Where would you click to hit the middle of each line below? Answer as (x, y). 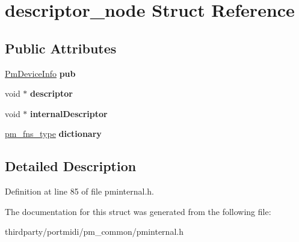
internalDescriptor (69, 113)
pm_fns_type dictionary (53, 134)
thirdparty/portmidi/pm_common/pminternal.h (94, 231)
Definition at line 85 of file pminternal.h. (79, 191)
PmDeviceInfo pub (40, 73)
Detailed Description (71, 166)
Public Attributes (61, 48)
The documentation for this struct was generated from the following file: (138, 211)
